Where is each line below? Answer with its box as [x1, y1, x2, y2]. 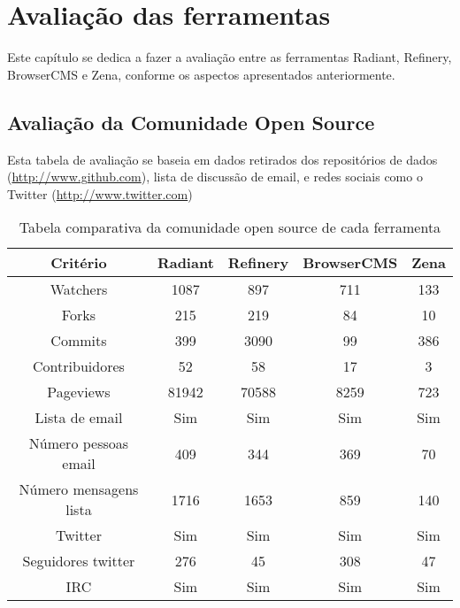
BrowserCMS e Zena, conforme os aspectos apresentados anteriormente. [7, 65, 395, 83]
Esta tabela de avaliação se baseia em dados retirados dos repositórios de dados [7, 150, 438, 168]
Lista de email [34, 407, 123, 428]
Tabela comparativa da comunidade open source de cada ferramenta [19, 217, 441, 238]
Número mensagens [19, 479, 139, 500]
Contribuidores [33, 356, 125, 377]
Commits [50, 330, 107, 351]
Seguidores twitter [22, 550, 135, 572]
